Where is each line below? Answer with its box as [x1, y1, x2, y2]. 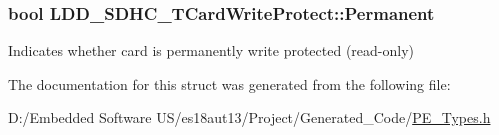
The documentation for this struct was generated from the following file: [8, 73, 451, 94]
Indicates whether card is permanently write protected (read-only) [8, 40, 414, 61]
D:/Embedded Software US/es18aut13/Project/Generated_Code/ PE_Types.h [8, 107, 491, 128]
